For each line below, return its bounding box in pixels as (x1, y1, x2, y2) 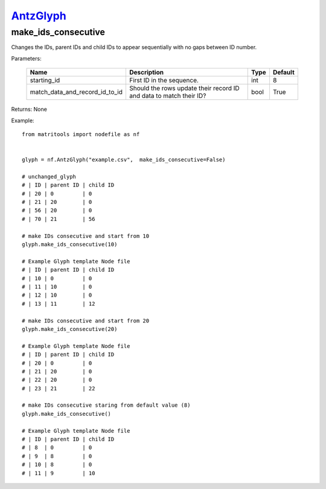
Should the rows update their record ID (129, 84, 240, 93)
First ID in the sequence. (129, 76, 199, 85)
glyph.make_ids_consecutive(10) (22, 241, 118, 248)
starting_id (30, 76, 60, 85)
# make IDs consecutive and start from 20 (22, 317, 150, 324)
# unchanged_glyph (22, 173, 77, 180)
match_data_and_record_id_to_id (30, 88, 123, 96)
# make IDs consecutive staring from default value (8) (22, 402, 191, 409)
